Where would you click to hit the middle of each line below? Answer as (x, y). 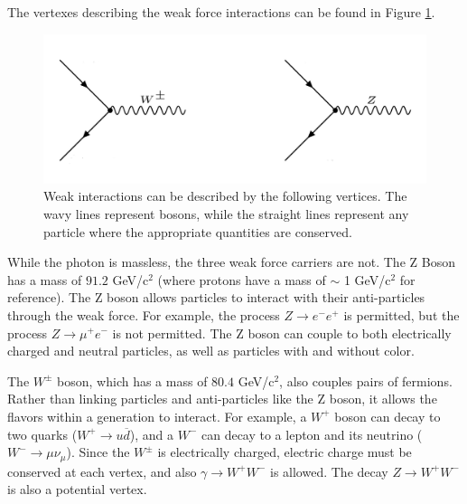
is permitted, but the (402, 314)
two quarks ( (42, 434)
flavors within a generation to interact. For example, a (157, 416)
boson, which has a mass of (132, 380)
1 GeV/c (367, 279)
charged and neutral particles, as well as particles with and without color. (211, 351)
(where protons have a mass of (242, 279)
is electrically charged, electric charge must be (285, 452)
